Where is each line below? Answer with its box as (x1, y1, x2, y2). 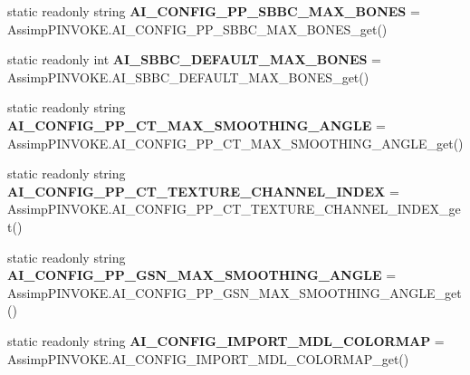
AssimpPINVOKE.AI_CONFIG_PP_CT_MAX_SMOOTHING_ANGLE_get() (7, 133, 464, 152)
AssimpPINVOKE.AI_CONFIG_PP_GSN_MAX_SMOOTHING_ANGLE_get (7, 283, 462, 302)
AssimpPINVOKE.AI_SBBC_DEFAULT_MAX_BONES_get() (7, 67, 369, 86)
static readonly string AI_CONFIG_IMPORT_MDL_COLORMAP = (7, 331, 445, 350)
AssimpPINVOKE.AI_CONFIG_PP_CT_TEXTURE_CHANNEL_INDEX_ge (7, 199, 461, 218)
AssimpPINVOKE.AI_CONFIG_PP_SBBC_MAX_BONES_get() (7, 19, 388, 38)
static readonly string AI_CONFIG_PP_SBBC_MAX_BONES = (7, 2, 420, 20)
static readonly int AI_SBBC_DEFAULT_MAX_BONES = (7, 50, 382, 69)
